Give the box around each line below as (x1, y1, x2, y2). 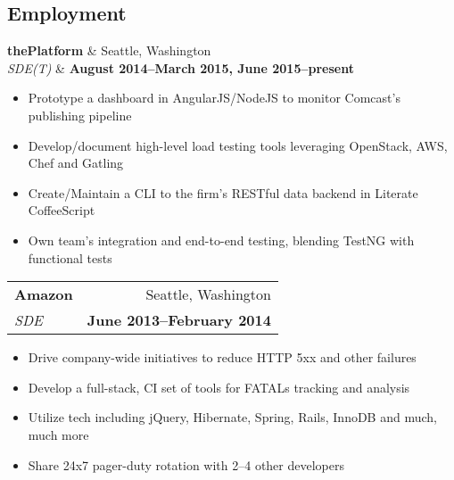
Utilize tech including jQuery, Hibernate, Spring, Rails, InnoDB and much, (28, 408, 437, 426)
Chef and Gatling (28, 153, 124, 172)
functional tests (28, 248, 112, 267)
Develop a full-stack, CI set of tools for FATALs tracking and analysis (28, 377, 410, 396)
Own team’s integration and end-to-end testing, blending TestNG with (28, 230, 415, 249)
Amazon (14, 284, 73, 305)
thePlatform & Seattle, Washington (7, 41, 211, 60)
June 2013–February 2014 (87, 310, 271, 331)
